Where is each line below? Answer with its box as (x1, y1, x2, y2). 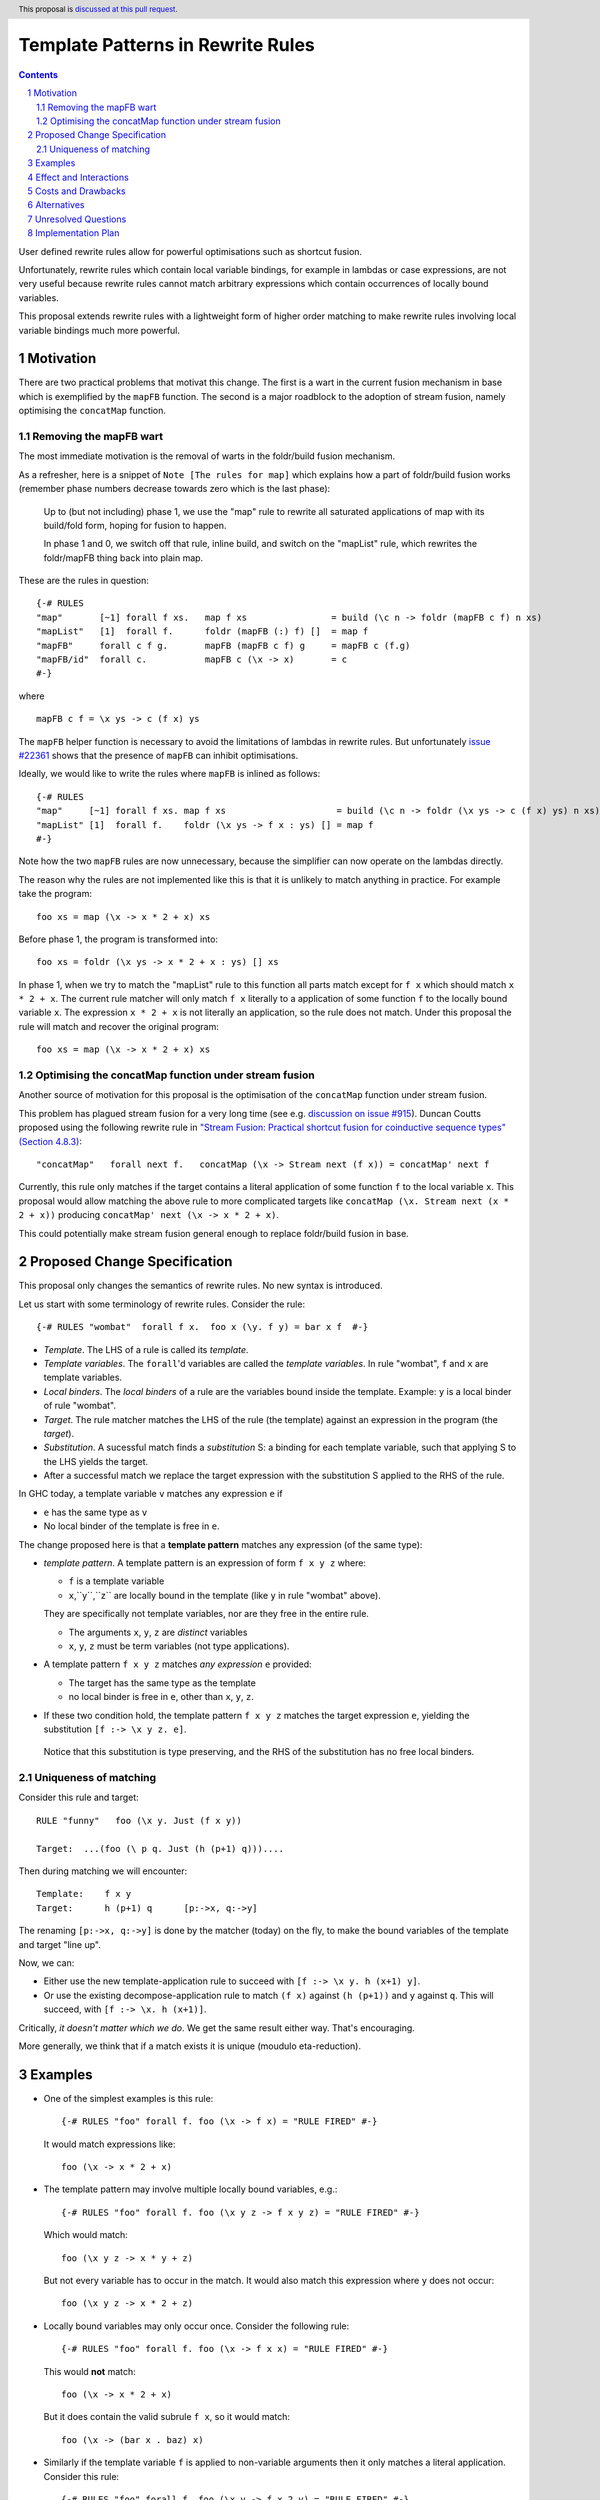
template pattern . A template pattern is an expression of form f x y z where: (43, 1557, 367, 1569)
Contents (18, 68, 59, 80)
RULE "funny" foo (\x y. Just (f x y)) (36, 1815, 242, 1826)
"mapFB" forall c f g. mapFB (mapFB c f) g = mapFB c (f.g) (36, 640, 411, 651)
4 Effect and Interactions (27, 171, 129, 183)
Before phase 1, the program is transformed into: (18, 933, 219, 945)
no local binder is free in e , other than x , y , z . (68, 1691, 254, 1703)
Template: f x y (36, 1888, 132, 1900)
